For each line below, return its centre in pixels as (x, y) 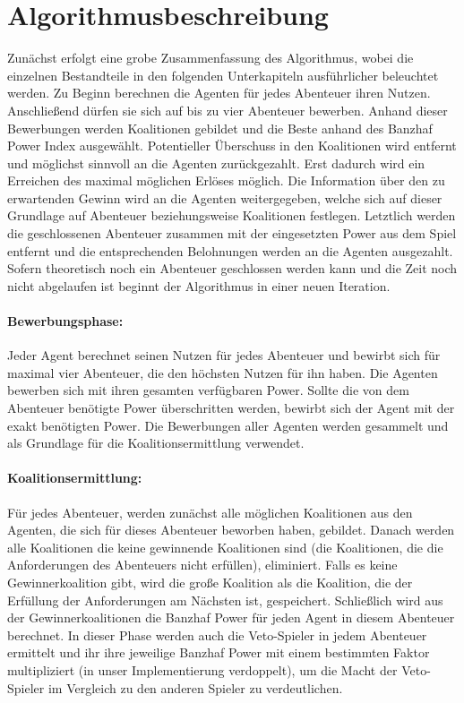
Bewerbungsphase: (65, 321)
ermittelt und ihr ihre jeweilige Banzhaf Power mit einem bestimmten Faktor (219, 652)
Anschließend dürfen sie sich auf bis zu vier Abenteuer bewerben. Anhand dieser (228, 110)
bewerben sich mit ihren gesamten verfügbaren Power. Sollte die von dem (208, 390)
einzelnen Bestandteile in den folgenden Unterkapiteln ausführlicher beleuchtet (223, 75)
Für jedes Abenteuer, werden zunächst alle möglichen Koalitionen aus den (210, 512)
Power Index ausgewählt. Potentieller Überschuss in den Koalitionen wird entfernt (232, 146)
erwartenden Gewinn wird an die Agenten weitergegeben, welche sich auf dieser (225, 197)
